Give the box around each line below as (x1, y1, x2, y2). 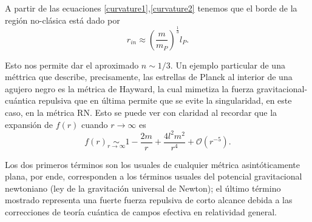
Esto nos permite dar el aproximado (5, 58, 139, 71)
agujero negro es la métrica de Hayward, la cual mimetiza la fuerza (5, 82, 254, 95)
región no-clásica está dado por (5, 13, 120, 26)
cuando (81, 118, 108, 130)
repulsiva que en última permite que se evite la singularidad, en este (38, 94, 292, 107)
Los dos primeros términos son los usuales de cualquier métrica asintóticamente (5, 158, 300, 170)
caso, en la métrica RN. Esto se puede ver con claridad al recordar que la (5, 106, 277, 118)
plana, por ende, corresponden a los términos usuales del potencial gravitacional (5, 170, 302, 183)
